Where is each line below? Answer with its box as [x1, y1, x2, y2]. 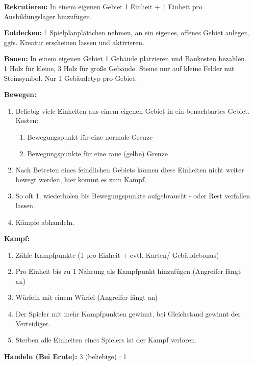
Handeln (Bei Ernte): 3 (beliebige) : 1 [4, 351, 127, 361]
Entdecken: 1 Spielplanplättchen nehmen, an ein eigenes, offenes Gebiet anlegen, [4, 27, 250, 38]
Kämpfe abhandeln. [15, 217, 75, 227]
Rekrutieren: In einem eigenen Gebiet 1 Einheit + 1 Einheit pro [4, 1, 203, 11]
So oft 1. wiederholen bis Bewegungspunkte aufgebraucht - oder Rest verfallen [15, 191, 250, 201]
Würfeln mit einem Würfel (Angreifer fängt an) [15, 292, 158, 302]
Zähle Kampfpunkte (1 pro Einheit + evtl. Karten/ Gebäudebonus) [15, 249, 219, 260]
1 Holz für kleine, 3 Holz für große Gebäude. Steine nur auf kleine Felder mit [4, 63, 235, 73]
